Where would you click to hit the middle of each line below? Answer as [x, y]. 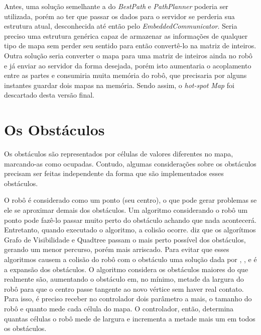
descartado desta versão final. [49, 95]
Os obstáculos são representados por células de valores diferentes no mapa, [119, 154]
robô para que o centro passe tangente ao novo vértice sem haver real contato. [124, 288]
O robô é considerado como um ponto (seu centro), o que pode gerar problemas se [130, 200]
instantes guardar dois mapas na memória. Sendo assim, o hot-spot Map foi [119, 85]
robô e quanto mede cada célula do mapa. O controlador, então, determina [119, 308]
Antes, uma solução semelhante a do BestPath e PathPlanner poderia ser [116, 6]
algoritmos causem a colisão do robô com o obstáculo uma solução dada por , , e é [130, 259]
